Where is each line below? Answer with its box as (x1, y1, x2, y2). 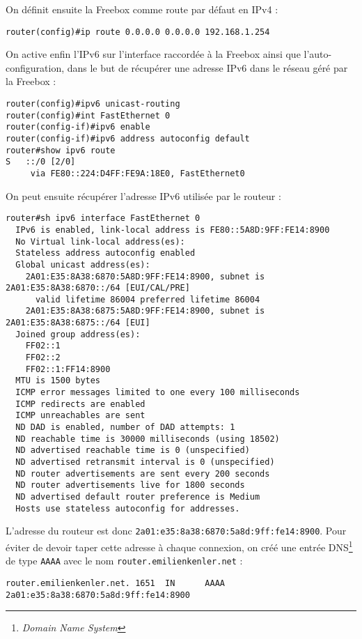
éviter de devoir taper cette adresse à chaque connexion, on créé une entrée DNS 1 (6, 537, 353, 554)
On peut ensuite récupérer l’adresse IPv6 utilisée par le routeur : (6, 188, 281, 203)
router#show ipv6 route (6, 145, 116, 155)
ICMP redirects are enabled (15, 399, 145, 409)
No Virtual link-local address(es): (15, 236, 185, 247)
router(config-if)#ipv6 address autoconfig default (6, 134, 250, 144)
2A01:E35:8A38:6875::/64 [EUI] (6, 318, 150, 328)
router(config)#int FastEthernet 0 (6, 110, 171, 121)
